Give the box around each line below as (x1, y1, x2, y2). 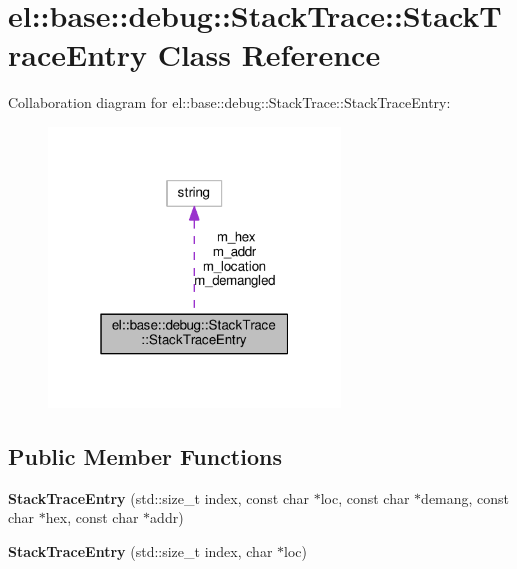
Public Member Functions (8, 441, 282, 472)
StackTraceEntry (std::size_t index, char (8, 541, 273, 562)
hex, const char (45, 507, 139, 528)
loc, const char (320, 487, 410, 508)
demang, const (421, 487, 510, 508)
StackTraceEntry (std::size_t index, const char (8, 487, 309, 508)
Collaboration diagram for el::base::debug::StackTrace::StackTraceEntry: (8, 92, 451, 113)
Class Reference (157, 34, 381, 75)
